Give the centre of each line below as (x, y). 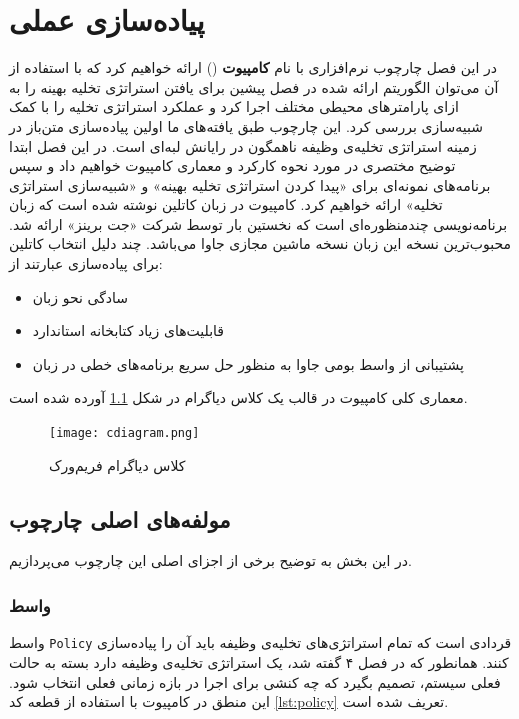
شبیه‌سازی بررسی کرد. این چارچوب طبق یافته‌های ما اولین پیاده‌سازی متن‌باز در (246, 125)
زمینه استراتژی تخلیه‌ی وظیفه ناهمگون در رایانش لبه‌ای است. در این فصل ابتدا (243, 145)
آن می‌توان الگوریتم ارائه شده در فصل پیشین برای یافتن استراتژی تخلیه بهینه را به (254, 86)
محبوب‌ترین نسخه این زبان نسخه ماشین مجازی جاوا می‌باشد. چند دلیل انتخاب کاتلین (260, 243)
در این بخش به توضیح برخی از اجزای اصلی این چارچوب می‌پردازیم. (210, 560)
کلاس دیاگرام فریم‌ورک (117, 464)
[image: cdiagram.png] (124, 433)
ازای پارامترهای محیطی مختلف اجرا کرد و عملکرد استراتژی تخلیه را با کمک (234, 106)
